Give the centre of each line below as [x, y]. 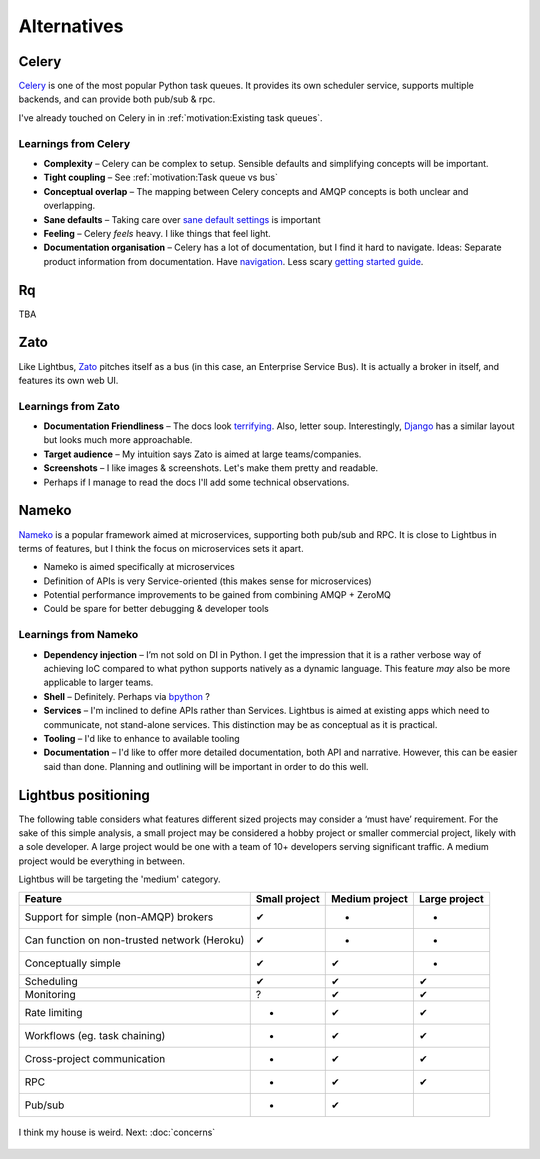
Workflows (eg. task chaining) [95, 1035]
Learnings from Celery [74, 143]
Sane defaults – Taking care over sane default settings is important [182, 219]
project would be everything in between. [101, 861]
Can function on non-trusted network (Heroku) [134, 940]
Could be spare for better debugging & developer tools [156, 609]
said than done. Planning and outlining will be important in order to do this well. [206, 766]
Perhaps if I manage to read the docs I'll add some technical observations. [196, 482]
